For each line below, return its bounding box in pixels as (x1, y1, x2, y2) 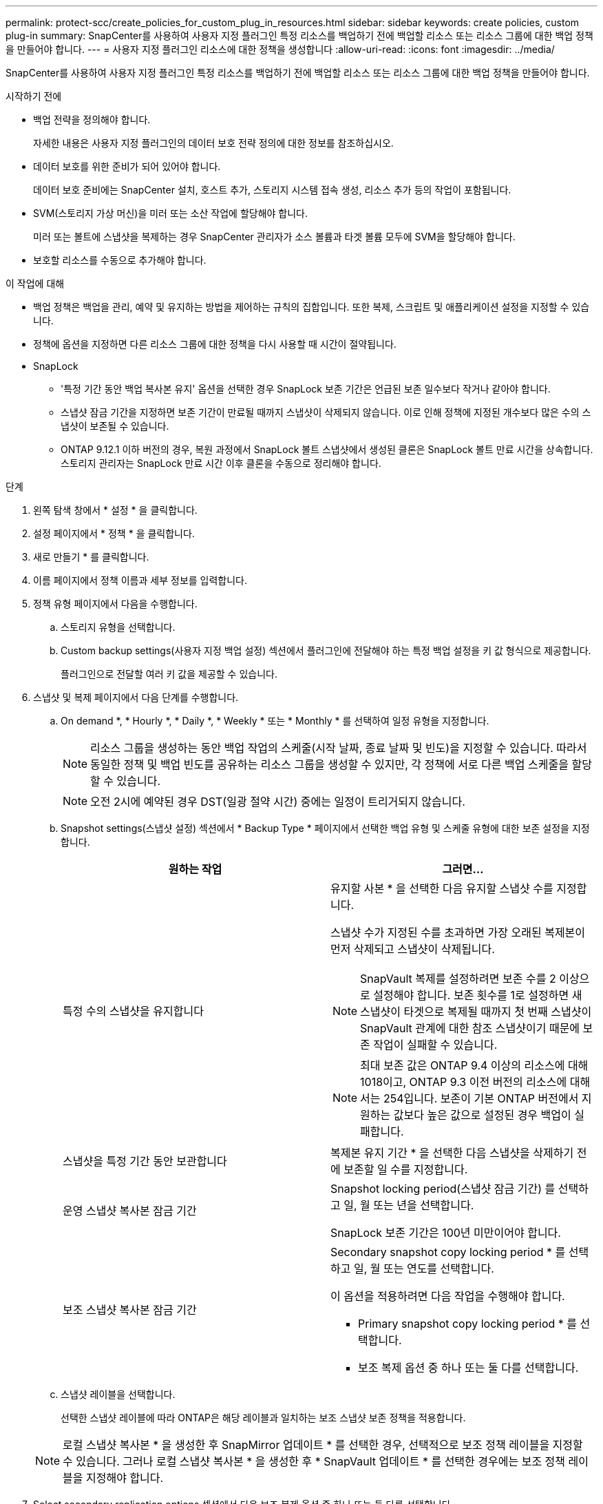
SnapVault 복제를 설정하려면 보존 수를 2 (360, 972, 556, 985)
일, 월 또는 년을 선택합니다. (343, 1198, 474, 1212)
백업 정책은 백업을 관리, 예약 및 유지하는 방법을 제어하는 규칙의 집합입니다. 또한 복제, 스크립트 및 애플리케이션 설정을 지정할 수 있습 (33, 301, 590, 313)
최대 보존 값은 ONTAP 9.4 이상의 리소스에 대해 (360, 1058, 589, 1072)
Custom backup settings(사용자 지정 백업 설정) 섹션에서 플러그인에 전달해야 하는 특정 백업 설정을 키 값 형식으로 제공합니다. (61, 645, 591, 656)
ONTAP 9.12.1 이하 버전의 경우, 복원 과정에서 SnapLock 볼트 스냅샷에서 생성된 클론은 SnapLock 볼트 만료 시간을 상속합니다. (61, 443, 593, 455)
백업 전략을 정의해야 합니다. (33, 114, 151, 125)
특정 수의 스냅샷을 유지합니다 (63, 1004, 204, 1018)
